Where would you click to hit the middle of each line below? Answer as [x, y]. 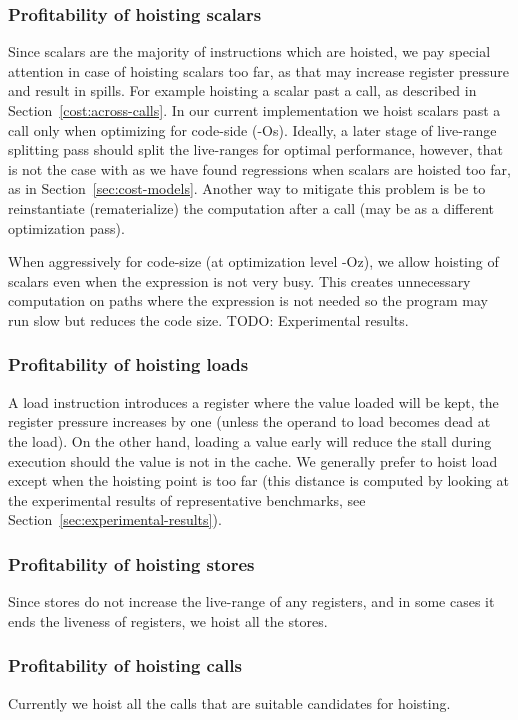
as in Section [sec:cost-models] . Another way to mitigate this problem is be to [247, 188]
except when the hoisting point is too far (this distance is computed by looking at [258, 480]
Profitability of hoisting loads [128, 364]
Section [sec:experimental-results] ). [115, 519]
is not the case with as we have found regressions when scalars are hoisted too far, [259, 168]
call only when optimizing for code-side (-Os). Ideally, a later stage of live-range [252, 129]
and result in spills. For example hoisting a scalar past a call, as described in [242, 90]
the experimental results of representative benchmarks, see [187, 499]
